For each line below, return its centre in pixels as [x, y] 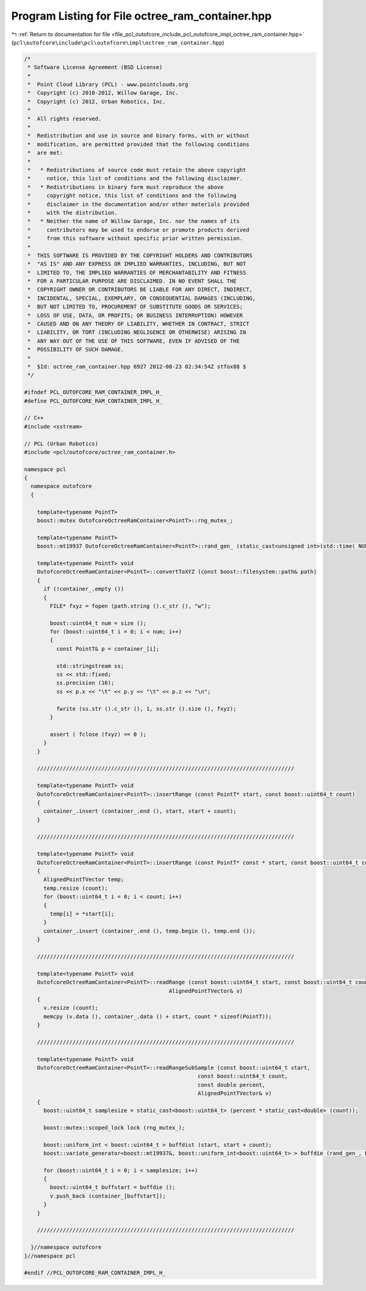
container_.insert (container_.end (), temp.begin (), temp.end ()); [150, 931]
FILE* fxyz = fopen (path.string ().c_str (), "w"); [130, 606]
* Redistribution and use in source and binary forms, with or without [138, 136]
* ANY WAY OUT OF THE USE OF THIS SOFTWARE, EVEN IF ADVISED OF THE [134, 341]
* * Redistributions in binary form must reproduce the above [126, 187]
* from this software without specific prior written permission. [135, 239]
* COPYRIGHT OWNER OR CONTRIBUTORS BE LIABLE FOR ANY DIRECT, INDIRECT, [140, 290]
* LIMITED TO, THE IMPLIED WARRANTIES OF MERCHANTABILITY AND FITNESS [137, 272]
